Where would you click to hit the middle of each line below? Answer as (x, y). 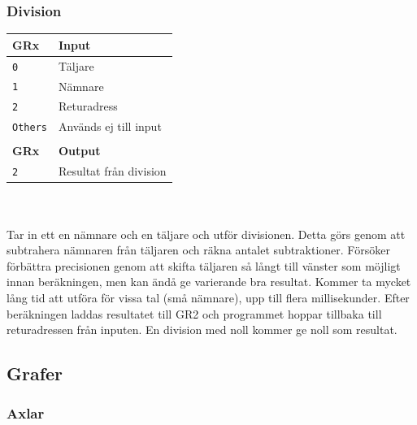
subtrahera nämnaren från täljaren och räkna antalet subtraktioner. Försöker (198, 250)
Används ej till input (110, 126)
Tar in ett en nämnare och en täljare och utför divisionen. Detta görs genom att (206, 234)
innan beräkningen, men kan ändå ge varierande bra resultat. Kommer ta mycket (209, 282)
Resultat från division (112, 171)
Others (30, 128)
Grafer (35, 373)
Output (79, 151)
